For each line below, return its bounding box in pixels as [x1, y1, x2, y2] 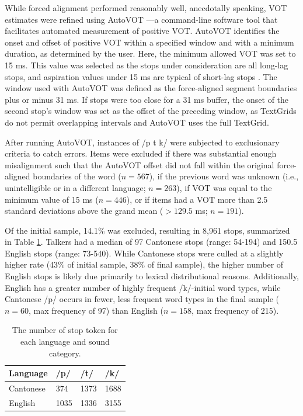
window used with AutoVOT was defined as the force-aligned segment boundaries [5, 82, 297, 94]
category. [49, 346, 81, 359]
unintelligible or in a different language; [5, 181, 146, 193]
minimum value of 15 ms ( [5, 193, 99, 205]
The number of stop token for [12, 324, 118, 336]
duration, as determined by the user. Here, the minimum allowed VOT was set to [5, 47, 296, 60]
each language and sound [20, 335, 110, 348]
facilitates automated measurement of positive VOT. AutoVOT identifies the [5, 25, 280, 37]
